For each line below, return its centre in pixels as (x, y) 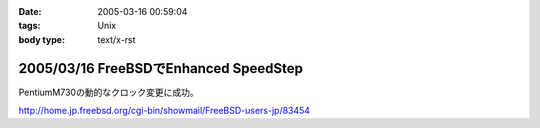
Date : (30, 11)
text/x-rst (116, 39)
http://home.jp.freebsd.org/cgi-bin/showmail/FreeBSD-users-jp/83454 (164, 111)
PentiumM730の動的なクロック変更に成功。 (108, 92)
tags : (29, 26)
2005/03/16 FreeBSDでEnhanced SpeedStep (161, 68)
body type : (41, 39)
